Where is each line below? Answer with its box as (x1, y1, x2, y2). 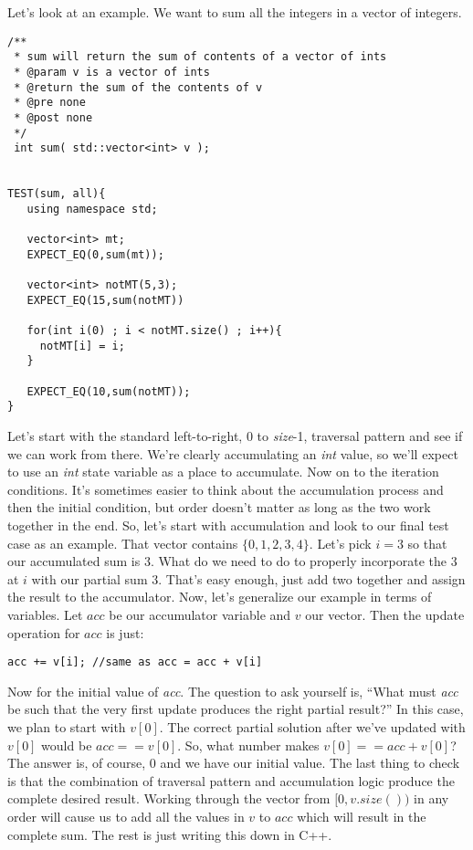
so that (407, 533, 447, 552)
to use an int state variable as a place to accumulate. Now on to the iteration (7, 462, 439, 481)
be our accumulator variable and (109, 604, 291, 624)
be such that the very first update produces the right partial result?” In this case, (7, 699, 464, 719)
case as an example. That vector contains (7, 533, 238, 552)
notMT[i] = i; (39, 339, 125, 352)
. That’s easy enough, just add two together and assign (158, 569, 466, 588)
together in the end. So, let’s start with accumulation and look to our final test (7, 515, 449, 534)
